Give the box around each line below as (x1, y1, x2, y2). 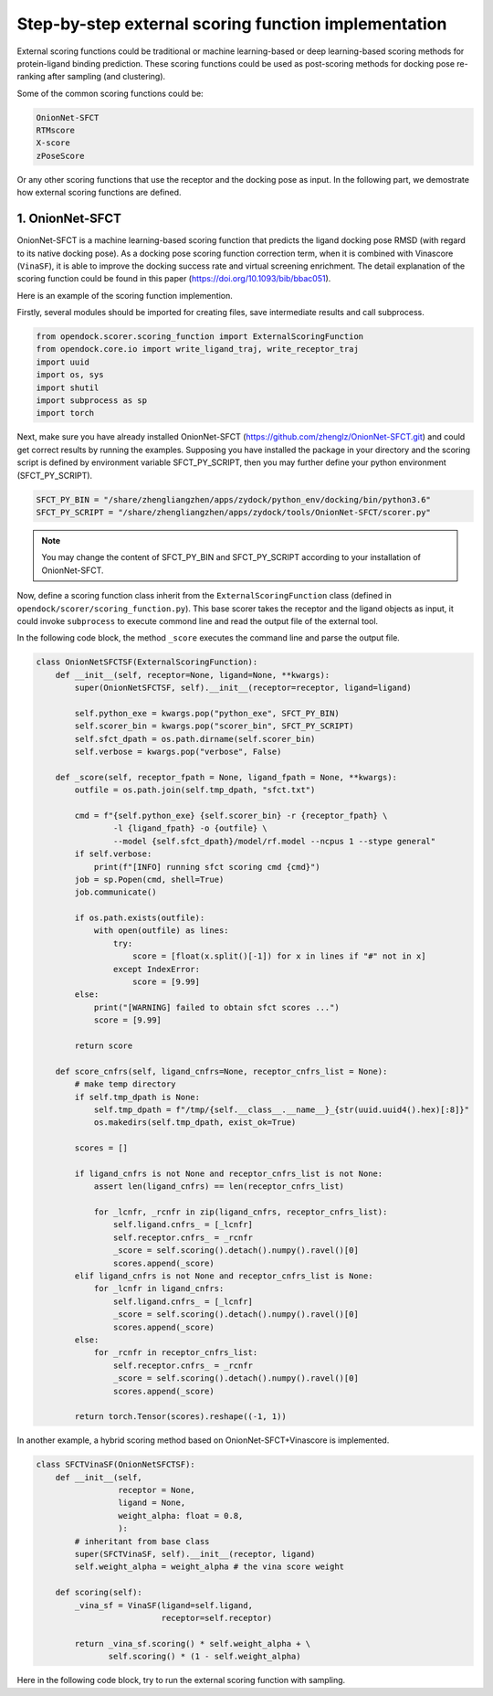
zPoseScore (36, 151, 85, 161)
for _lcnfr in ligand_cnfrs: (93, 1284, 225, 1294)
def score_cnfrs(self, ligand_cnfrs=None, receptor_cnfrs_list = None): (55, 1065, 388, 1076)
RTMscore (36, 125, 76, 136)
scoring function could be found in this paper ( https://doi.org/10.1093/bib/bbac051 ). (16, 273, 331, 284)
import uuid (36, 356, 90, 367)
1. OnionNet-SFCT (16, 211, 122, 227)
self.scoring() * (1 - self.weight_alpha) (108, 1651, 301, 1662)
